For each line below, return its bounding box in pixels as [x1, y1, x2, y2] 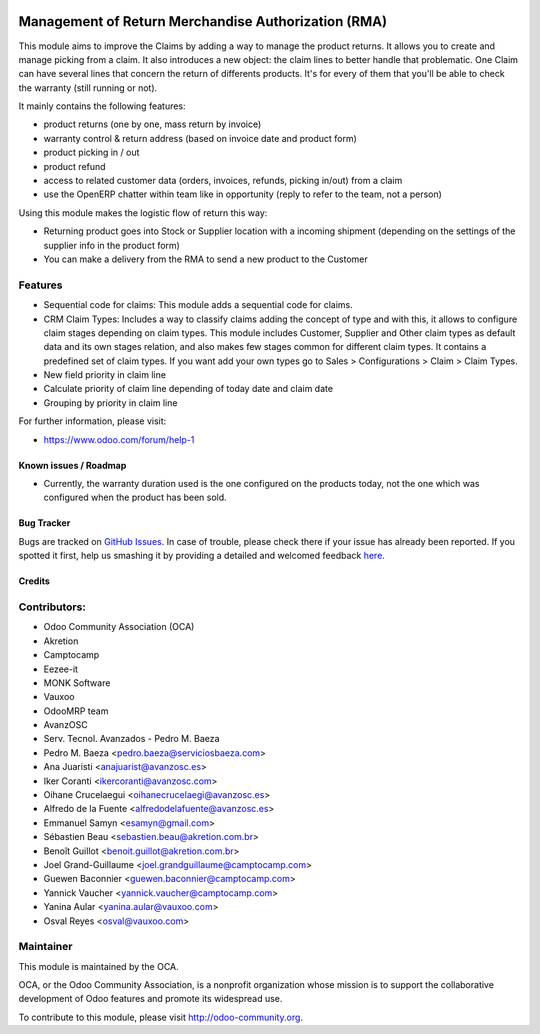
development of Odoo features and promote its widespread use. [18, 993, 283, 1005]
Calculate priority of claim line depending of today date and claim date [43, 383, 334, 395]
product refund [43, 160, 106, 172]
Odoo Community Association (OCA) [43, 621, 195, 633]
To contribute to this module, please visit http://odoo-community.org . [18, 1011, 304, 1023]
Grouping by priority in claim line [43, 396, 178, 409]
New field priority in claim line [43, 369, 167, 381]
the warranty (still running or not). [18, 81, 158, 94]
